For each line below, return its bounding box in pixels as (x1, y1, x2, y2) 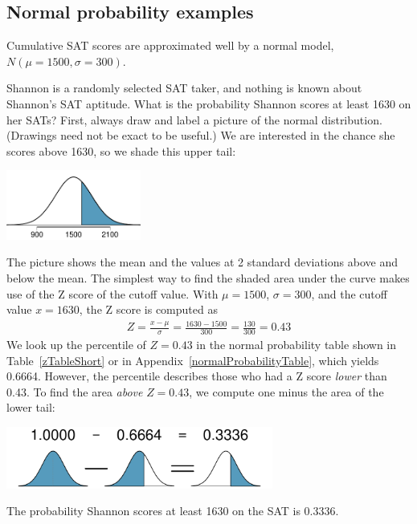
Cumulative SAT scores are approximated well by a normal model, (6, 37, 334, 54)
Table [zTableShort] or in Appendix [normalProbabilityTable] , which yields (6, 351, 379, 368)
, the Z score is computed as (79, 301, 218, 318)
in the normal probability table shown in (196, 336, 397, 353)
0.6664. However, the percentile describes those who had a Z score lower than (6, 368, 387, 384)
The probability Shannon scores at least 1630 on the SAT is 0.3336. (6, 502, 339, 519)
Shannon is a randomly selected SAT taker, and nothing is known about (6, 79, 362, 96)
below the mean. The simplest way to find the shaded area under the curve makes (6, 269, 410, 286)
